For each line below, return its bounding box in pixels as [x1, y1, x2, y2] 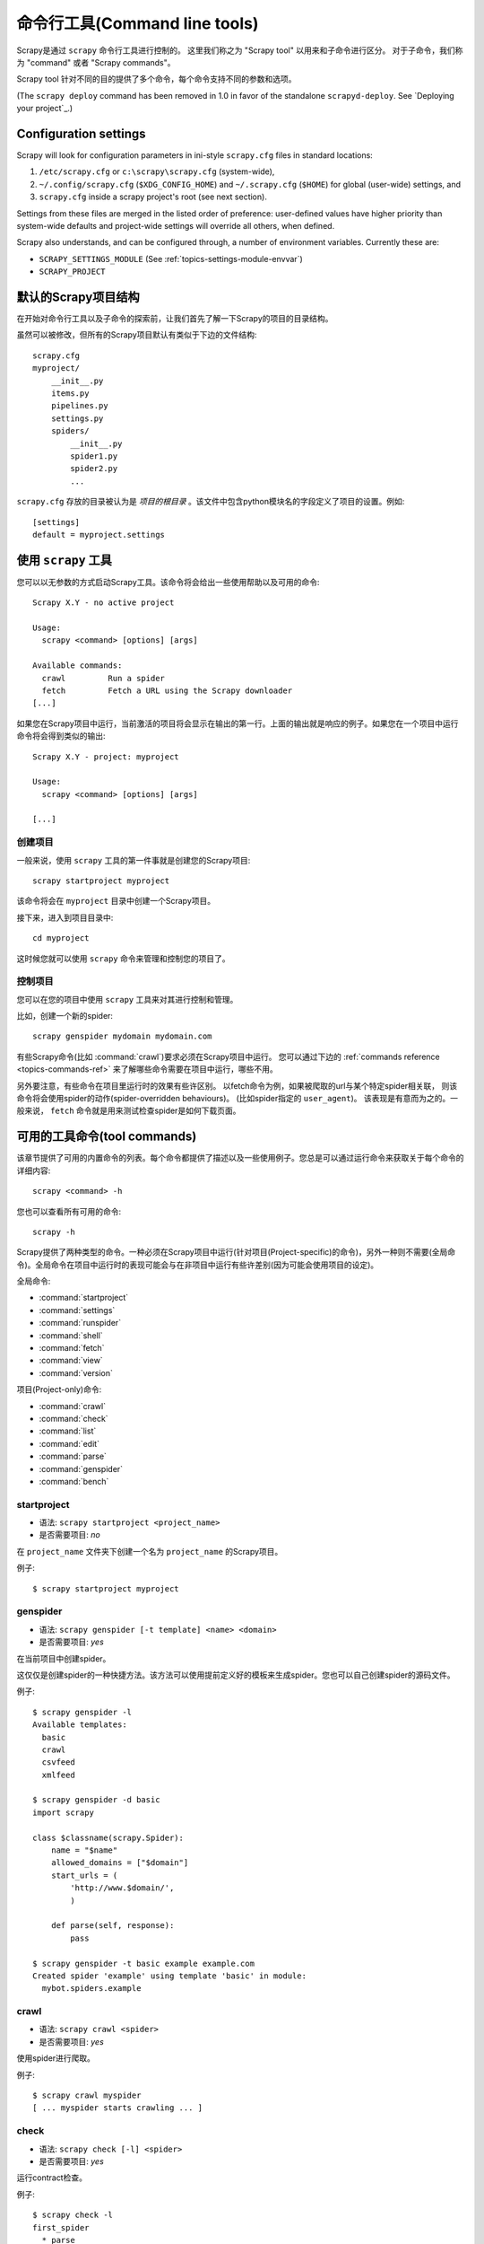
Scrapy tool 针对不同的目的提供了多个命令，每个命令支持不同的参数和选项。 [16, 74, 297, 84]
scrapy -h [32, 1226, 75, 1237]
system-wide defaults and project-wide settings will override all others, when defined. [16, 220, 335, 231]
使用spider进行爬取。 [16, 2053, 96, 2064]
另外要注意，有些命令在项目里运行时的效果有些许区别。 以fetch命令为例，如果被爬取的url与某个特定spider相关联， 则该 [16, 1080, 458, 1091]
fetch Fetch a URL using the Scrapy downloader [41, 685, 293, 696]
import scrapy [32, 1807, 94, 1818]
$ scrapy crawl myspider [32, 2091, 142, 2100]
